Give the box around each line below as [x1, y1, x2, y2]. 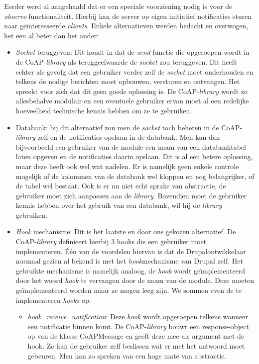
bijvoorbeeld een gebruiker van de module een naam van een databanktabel [15, 141, 246, 152]
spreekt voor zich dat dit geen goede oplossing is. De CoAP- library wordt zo [15, 86, 248, 96]
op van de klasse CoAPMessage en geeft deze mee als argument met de [27, 331, 245, 341]
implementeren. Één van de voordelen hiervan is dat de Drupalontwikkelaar [15, 246, 246, 256]
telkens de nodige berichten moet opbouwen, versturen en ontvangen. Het [15, 76, 240, 87]
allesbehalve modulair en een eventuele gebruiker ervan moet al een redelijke [15, 95, 249, 106]
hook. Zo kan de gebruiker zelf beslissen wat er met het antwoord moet [27, 341, 245, 351]
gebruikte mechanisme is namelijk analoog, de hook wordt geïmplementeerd [15, 265, 246, 275]
